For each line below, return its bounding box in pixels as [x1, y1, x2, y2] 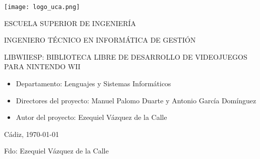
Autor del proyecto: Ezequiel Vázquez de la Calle [16, 112, 167, 122]
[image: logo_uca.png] [4, 4, 80, 11]
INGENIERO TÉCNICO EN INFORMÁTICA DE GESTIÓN [4, 35, 196, 45]
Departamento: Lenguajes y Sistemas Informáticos [16, 78, 171, 89]
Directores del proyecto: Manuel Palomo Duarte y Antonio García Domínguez [16, 95, 256, 105]
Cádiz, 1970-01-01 [4, 128, 59, 139]
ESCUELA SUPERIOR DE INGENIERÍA [4, 18, 136, 28]
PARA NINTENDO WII [4, 61, 81, 72]
